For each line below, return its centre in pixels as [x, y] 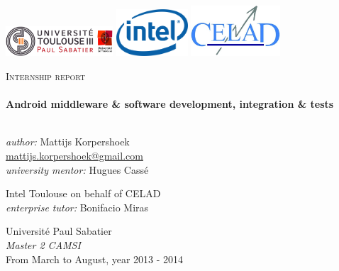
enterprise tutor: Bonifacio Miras [77, 207]
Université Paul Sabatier [59, 231]
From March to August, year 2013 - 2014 [95, 259]
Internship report [46, 76]
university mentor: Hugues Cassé [77, 169]
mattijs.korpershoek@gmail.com [74, 156]
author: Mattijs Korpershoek [68, 142]
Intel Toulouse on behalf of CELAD [83, 193]
